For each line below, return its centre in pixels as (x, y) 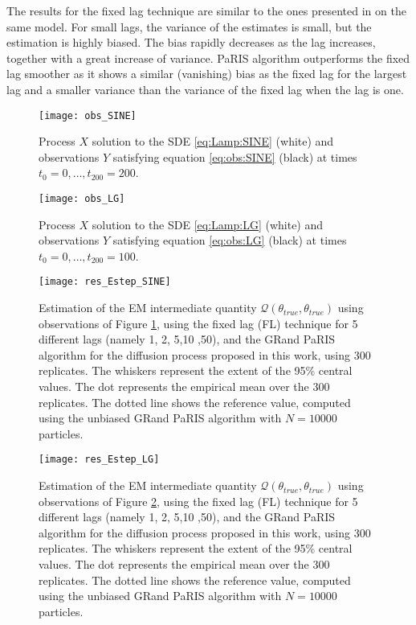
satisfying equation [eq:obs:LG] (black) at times (230, 240)
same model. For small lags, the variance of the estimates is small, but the (189, 26)
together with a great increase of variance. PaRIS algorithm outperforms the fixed (208, 58)
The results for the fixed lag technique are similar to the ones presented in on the (206, 10)
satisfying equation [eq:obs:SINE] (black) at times (235, 156)
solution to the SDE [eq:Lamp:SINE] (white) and (213, 141)
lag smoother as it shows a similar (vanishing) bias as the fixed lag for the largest (207, 74)
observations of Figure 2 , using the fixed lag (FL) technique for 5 (198, 501)
